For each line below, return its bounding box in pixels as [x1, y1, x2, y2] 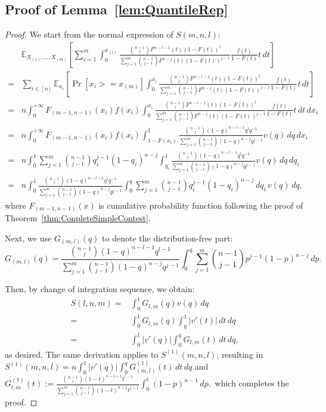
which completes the [215, 377, 289, 389]
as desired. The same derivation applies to [5, 348, 159, 360]
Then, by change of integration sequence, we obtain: [5, 283, 195, 295]
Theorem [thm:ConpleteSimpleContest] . [5, 212, 151, 224]
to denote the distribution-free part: [102, 231, 233, 244]
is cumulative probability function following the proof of [98, 199, 303, 211]
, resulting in [216, 348, 263, 360]
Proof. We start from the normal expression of [5, 28, 173, 41]
